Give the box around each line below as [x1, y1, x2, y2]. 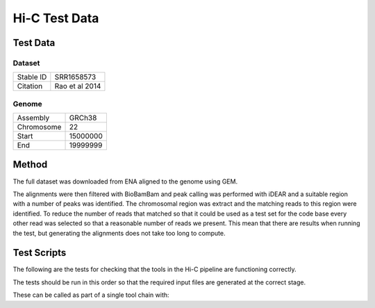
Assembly [17, 113, 50, 123]
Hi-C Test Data [12, 10, 99, 26]
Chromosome [17, 122, 62, 132]
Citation [17, 81, 43, 91]
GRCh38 [69, 113, 97, 123]
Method [12, 159, 48, 170]
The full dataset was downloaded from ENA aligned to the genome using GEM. [12, 177, 238, 186]
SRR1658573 [54, 72, 97, 82]
